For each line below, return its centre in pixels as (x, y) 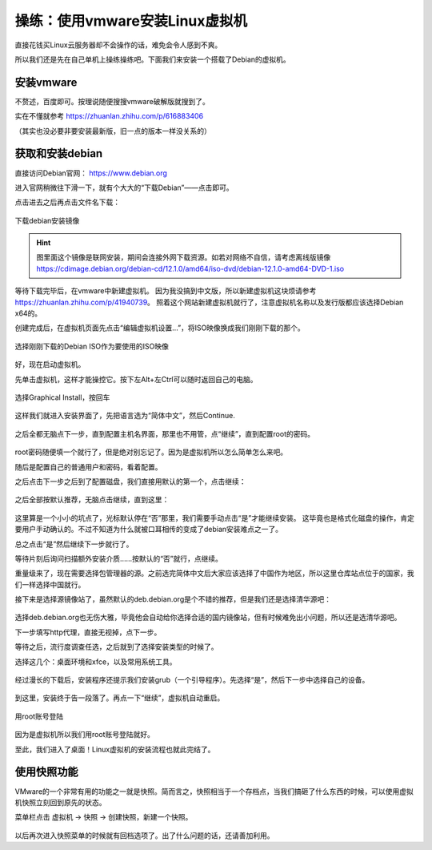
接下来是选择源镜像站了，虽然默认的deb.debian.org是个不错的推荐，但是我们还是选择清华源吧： (173, 599)
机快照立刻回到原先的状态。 (60, 802)
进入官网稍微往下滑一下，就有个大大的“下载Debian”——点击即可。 (124, 187)
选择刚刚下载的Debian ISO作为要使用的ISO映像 (92, 346)
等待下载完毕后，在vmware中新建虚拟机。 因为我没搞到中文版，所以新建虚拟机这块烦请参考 (166, 291)
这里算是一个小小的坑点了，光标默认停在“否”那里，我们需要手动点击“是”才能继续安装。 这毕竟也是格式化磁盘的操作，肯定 (215, 518)
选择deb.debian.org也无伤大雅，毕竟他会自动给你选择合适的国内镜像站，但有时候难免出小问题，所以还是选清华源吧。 (208, 618)
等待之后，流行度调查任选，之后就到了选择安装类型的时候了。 (116, 647)
